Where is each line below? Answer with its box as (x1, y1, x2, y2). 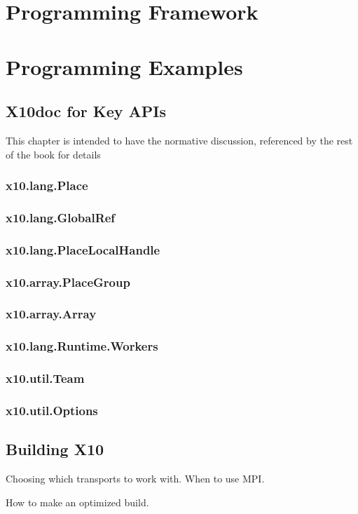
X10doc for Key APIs (6, 100, 167, 122)
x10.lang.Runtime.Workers (6, 337, 158, 355)
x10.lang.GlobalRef (6, 208, 116, 226)
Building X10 (6, 438, 104, 460)
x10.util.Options (6, 401, 98, 419)
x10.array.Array (6, 305, 97, 323)
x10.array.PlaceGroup (6, 273, 130, 290)
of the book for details (6, 147, 101, 161)
